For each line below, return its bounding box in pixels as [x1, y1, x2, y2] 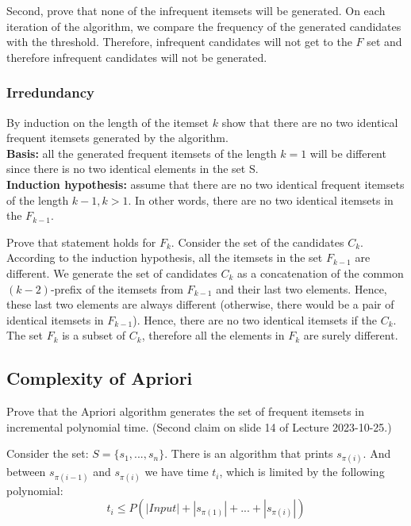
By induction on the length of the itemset [6, 113, 209, 130]
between [6, 463, 46, 480]
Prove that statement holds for [6, 233, 156, 250]
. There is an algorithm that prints [164, 445, 333, 462]
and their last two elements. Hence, [216, 280, 387, 297]
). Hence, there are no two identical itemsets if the [133, 311, 377, 328]
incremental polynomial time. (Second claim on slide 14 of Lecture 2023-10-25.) [6, 418, 392, 435]
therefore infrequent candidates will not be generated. [6, 48, 267, 65]
